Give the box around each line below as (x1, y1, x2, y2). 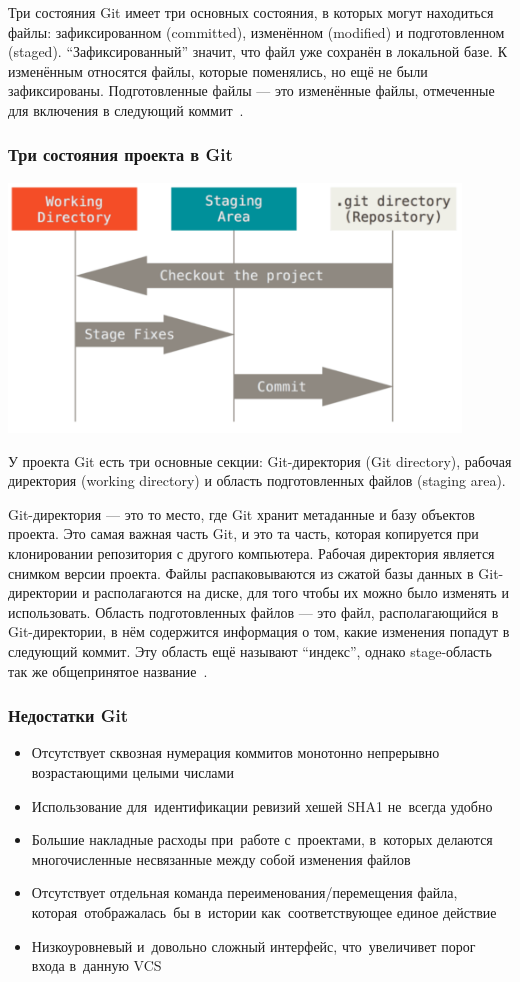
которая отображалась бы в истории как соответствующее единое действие (31, 901, 497, 922)
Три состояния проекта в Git (8, 142, 233, 167)
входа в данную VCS (31, 955, 162, 976)
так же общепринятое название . (8, 660, 208, 681)
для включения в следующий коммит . (8, 99, 244, 120)
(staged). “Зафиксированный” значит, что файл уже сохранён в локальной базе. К (8, 41, 507, 62)
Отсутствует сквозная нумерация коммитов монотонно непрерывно (31, 742, 440, 763)
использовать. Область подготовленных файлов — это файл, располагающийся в (8, 601, 499, 622)
